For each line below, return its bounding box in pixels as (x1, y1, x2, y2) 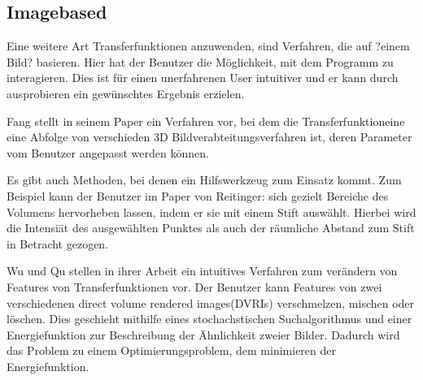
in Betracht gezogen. (7, 235, 109, 252)
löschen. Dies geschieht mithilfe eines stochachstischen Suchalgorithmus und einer (7, 310, 412, 327)
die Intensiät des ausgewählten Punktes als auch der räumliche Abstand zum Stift (7, 219, 415, 236)
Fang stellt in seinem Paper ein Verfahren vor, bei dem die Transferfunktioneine (7, 112, 405, 129)
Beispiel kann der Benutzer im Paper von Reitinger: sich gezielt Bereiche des (7, 187, 389, 204)
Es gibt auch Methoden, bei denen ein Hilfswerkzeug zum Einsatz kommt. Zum (7, 171, 402, 188)
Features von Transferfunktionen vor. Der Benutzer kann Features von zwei (7, 278, 382, 295)
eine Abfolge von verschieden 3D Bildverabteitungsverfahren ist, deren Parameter (7, 128, 412, 145)
